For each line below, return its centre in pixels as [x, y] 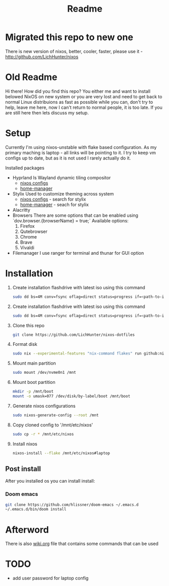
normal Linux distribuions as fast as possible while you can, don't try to [79, 102]
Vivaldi [27, 247]
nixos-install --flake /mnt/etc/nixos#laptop [61, 453]
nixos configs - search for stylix [53, 199]
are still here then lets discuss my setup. [47, 112]
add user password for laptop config [50, 578]
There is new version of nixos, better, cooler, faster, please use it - [74, 51]
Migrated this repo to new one [69, 37]
